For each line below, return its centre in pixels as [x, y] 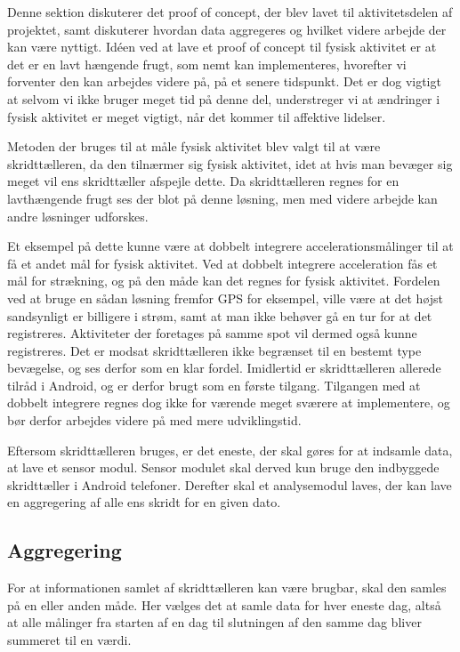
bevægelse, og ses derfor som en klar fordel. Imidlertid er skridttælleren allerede [224, 368]
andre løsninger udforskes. [78, 216]
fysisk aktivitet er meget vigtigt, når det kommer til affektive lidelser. [197, 116]
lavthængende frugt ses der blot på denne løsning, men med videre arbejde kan [222, 198]
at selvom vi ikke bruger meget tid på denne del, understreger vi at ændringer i [224, 98]
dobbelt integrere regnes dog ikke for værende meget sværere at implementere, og [229, 402]
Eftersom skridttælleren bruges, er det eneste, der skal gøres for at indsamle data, [230, 450]
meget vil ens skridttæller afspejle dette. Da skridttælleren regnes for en [203, 181]
